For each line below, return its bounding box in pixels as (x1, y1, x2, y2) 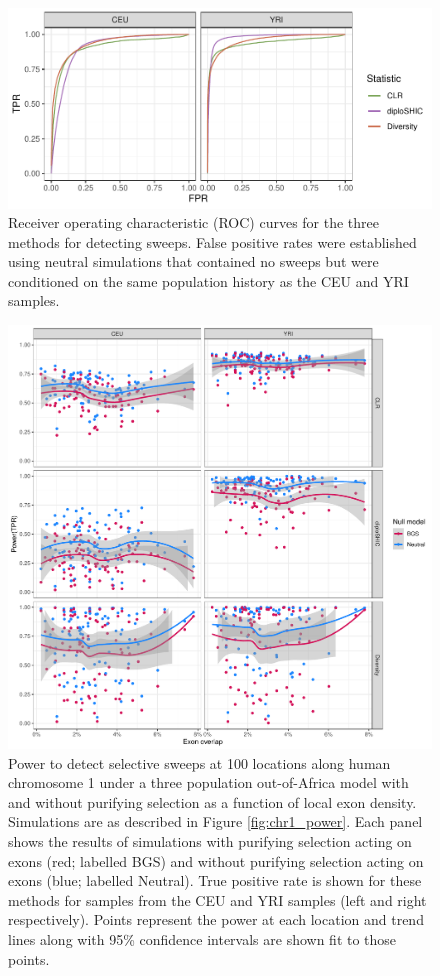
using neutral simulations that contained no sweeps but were (8, 251, 379, 272)
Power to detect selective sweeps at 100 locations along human (8, 752, 391, 773)
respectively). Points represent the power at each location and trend (8, 909, 424, 930)
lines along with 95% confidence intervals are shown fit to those (8, 929, 397, 949)
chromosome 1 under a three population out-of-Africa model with (8, 772, 409, 793)
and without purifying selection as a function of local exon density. (8, 791, 417, 812)
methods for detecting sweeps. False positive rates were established (8, 231, 417, 252)
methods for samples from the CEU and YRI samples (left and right (8, 889, 427, 910)
